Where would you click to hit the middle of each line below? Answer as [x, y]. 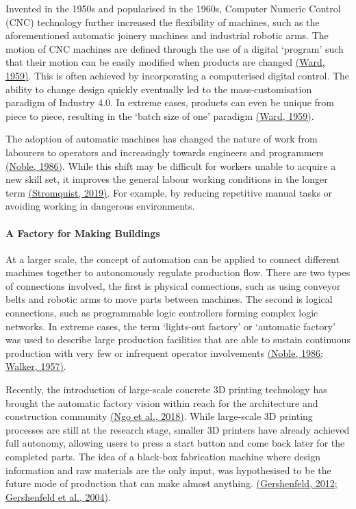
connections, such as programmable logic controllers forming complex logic [162, 313]
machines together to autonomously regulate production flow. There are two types [178, 272]
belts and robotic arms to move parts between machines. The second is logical [169, 299]
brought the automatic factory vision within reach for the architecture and [162, 402]
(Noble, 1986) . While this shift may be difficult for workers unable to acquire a [171, 165]
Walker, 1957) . [36, 366]
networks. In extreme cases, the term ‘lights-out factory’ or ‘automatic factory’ [170, 326]
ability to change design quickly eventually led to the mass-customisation [159, 89]
